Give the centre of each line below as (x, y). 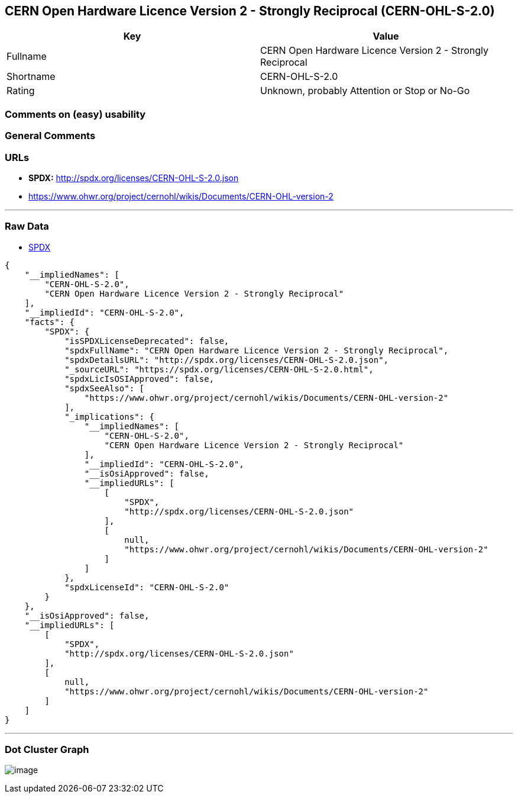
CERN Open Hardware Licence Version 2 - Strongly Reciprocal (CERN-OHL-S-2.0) (250, 11)
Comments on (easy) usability (75, 114)
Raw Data (27, 226)
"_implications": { (109, 416)
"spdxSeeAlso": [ (105, 388)
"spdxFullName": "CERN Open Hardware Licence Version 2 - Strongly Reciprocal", (257, 350)
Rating (21, 91)
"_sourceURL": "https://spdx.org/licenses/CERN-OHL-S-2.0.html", (219, 369)
